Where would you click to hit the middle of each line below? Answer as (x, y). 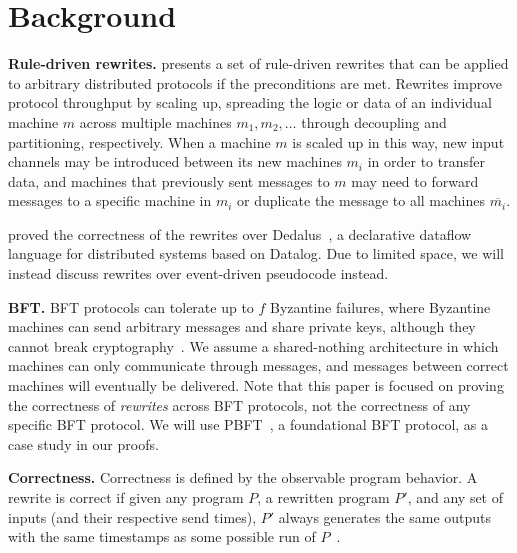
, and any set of (455, 497)
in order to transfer (426, 161)
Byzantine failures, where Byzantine (380, 306)
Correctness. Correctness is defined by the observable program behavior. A (243, 477)
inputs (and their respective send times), (132, 516)
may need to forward (415, 180)
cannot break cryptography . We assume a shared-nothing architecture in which (253, 345)
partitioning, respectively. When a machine (139, 141)
